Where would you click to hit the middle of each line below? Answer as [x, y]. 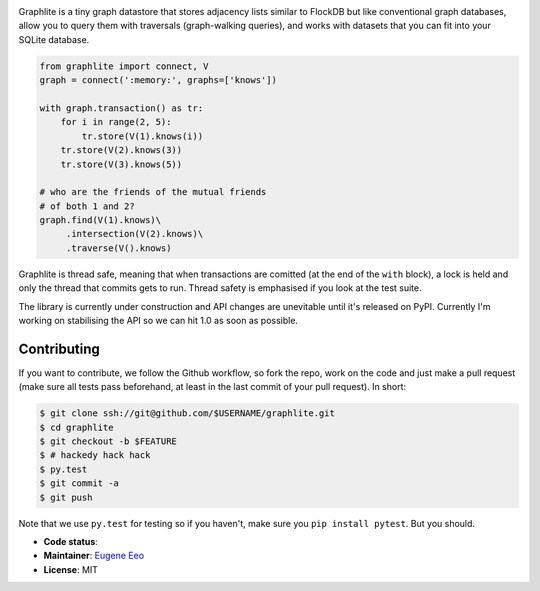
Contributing [59, 348]
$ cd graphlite [76, 427]
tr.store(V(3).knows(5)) [121, 164]
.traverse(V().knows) [118, 248]
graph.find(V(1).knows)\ [100, 220]
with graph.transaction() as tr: [121, 108]
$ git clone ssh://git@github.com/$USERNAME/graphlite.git [187, 413]
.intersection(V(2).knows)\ [134, 234]
